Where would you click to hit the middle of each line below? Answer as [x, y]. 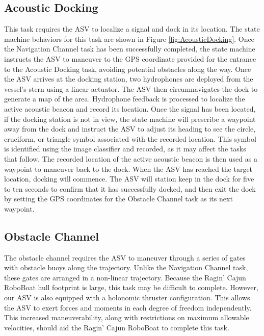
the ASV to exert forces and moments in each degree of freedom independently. [128, 307]
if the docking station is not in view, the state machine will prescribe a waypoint [130, 119]
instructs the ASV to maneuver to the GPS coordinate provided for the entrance [130, 58]
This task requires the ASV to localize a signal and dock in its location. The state [132, 29]
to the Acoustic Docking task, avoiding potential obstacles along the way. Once [128, 69]
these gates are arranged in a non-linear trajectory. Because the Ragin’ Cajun [125, 277]
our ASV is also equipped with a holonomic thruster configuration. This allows [127, 298]
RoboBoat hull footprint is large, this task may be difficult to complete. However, [131, 287]
